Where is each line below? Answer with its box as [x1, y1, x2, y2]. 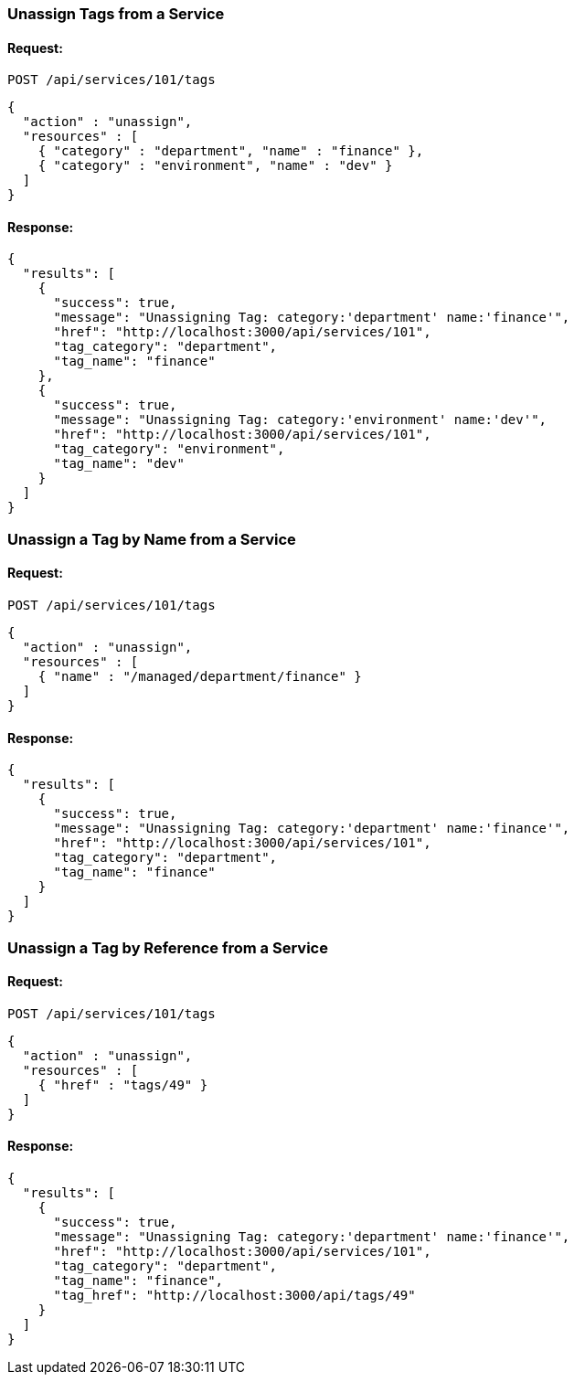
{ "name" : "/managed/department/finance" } [37, 669, 362, 685]
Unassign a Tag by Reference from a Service [7, 938, 328, 957]
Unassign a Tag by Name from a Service [7, 529, 296, 548]
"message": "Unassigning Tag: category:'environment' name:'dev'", [53, 412, 547, 428]
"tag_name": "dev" [53, 456, 185, 472]
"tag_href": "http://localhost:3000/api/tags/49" [53, 1288, 416, 1303]
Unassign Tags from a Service [7, 5, 225, 23]
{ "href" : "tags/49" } [37, 1077, 208, 1092]
